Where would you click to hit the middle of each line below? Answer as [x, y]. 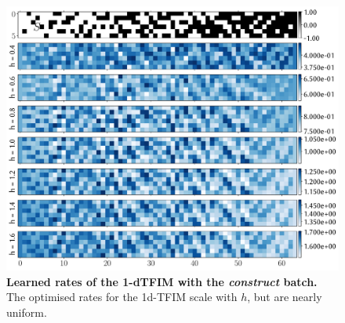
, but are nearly [285, 297]
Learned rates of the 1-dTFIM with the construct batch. [162, 281]
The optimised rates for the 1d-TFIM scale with [122, 297]
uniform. [27, 312]
